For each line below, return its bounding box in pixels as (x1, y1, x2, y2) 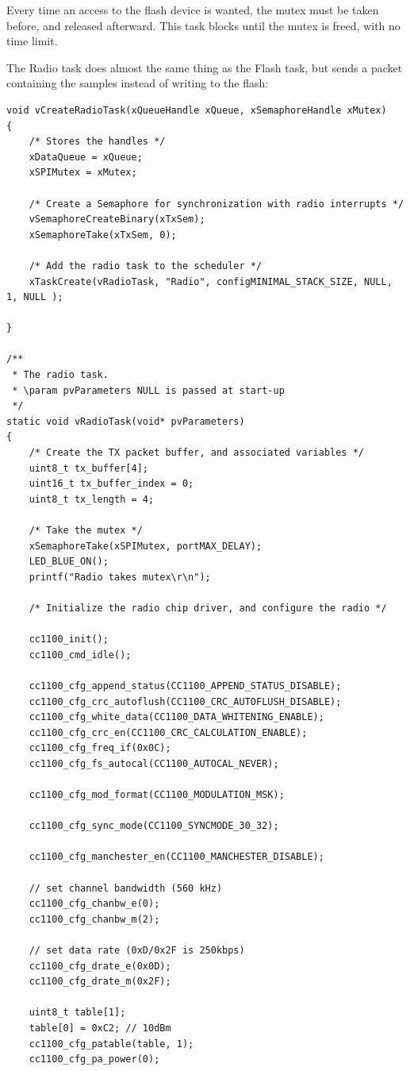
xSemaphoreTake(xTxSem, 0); (29, 229, 177, 241)
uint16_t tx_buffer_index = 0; (29, 478, 194, 490)
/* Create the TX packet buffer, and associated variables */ (29, 447, 365, 459)
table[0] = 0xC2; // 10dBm (29, 1023, 171, 1034)
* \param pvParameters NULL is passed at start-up (12, 384, 285, 396)
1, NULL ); (6, 291, 63, 303)
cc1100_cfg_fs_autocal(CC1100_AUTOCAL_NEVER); (29, 757, 279, 769)
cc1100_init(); (29, 634, 109, 645)
